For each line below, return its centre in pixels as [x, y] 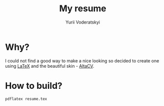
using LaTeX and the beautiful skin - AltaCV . [50, 66]
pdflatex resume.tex [26, 99]
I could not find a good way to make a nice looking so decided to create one [82, 61]
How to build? [34, 86]
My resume [83, 9]
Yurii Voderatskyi [83, 22]
